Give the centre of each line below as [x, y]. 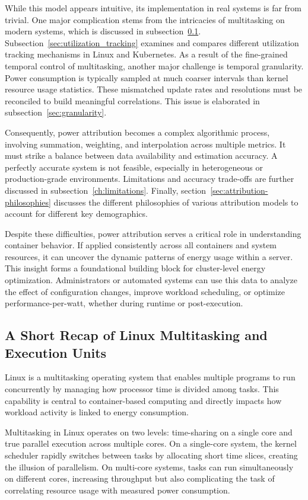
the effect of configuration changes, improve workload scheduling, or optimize [145, 291]
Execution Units [56, 352]
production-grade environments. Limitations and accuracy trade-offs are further [150, 179]
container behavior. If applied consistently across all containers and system [141, 245]
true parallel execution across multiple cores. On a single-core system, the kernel [151, 443]
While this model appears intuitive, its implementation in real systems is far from [153, 8]
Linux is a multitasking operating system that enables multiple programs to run [150, 377]
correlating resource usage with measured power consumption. [118, 490]
